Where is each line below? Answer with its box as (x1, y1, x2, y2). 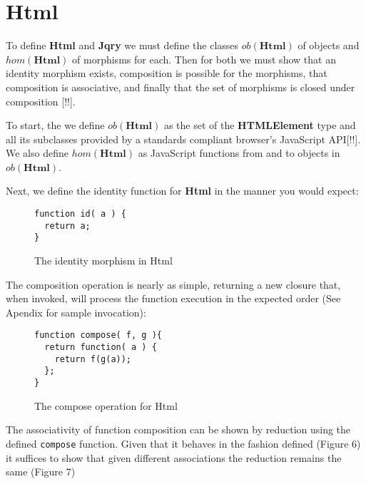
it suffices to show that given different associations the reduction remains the (6, 450, 342, 465)
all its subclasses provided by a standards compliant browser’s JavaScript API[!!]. (6, 131, 361, 146)
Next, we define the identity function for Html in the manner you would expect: (6, 183, 359, 198)
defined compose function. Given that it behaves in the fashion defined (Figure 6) (6, 436, 361, 450)
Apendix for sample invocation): (6, 304, 146, 319)
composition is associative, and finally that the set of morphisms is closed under (6, 79, 355, 94)
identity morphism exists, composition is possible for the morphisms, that (6, 66, 327, 81)
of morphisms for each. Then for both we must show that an (72, 51, 336, 66)
